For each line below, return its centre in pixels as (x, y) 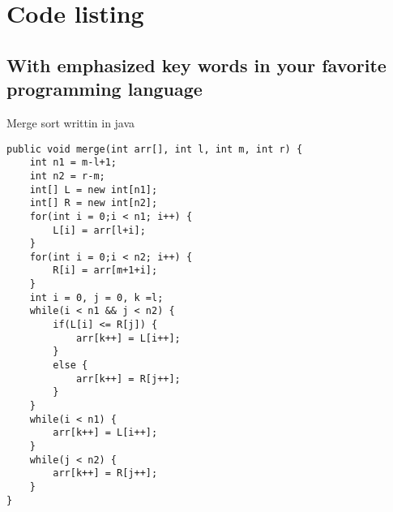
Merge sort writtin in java (71, 122)
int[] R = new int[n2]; (94, 203)
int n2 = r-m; (67, 176)
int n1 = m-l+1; (73, 163)
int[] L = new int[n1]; (94, 189)
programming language (105, 89)
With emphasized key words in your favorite (196, 65)
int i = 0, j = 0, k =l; (96, 297)
